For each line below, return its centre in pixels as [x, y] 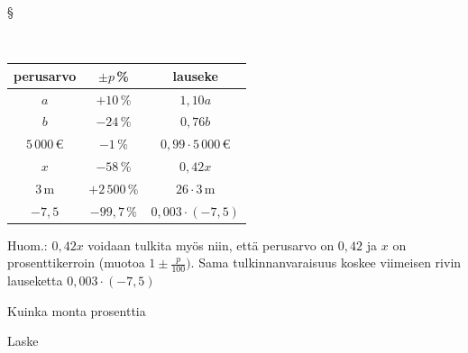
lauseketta [35, 281]
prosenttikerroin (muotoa [76, 262]
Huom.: [28, 244]
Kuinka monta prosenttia [77, 310]
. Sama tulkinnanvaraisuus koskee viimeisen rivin [326, 262]
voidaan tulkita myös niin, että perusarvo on [211, 244]
